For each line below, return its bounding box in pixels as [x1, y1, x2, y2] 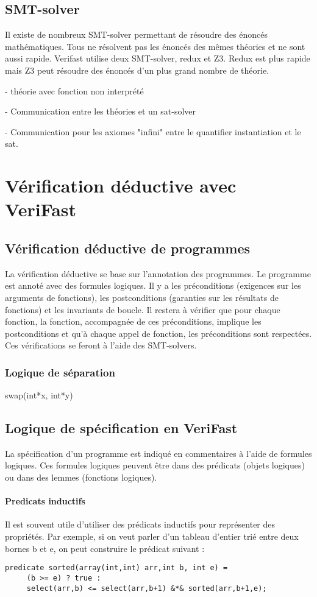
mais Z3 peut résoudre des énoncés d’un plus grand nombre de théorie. [5, 63, 269, 76]
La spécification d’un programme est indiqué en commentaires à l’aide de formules [5, 447, 312, 459]
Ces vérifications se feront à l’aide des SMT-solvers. [5, 339, 197, 351]
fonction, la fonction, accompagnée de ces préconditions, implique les [5, 315, 262, 328]
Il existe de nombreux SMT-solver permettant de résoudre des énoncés [5, 28, 268, 41]
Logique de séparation [5, 364, 115, 380]
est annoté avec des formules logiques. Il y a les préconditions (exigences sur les [5, 279, 301, 292]
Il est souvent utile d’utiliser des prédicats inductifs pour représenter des [5, 518, 276, 531]
